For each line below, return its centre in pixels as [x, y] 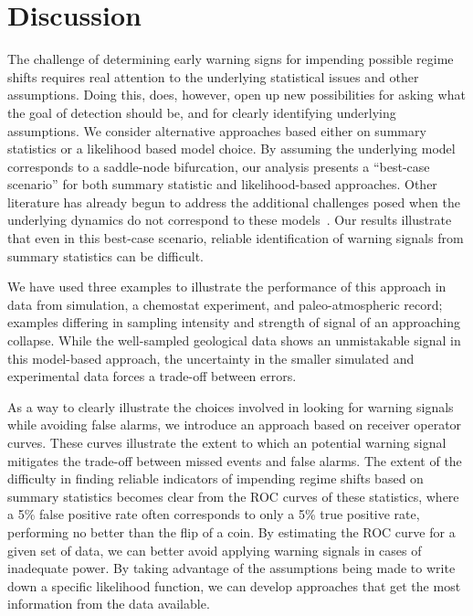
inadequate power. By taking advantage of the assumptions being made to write [231, 568]
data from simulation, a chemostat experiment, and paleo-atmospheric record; [225, 304]
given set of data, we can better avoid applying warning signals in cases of [215, 550]
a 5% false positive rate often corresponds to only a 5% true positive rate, [214, 514]
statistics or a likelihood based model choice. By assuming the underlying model [231, 149]
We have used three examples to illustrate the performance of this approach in [227, 287]
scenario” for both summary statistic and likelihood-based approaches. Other [222, 184]
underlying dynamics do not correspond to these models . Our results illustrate [230, 220]
